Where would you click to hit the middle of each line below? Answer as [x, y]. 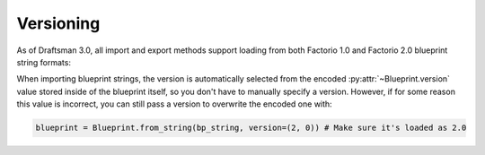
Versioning [58, 23]
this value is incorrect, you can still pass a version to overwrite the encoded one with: [174, 104]
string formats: [44, 62]
